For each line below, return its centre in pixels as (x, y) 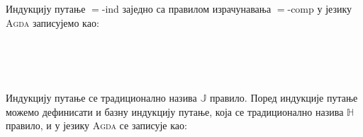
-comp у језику (320, 8)
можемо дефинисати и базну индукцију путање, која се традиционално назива (175, 111)
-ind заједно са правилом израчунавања (186, 8)
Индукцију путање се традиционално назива (101, 97)
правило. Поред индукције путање (284, 97)
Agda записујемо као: (52, 22)
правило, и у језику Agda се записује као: (96, 125)
